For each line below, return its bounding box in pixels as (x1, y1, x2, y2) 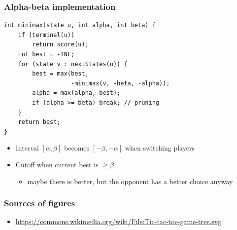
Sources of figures (4, 197, 75, 209)
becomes (64, 143, 90, 153)
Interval (15, 143, 39, 153)
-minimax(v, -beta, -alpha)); (71, 79, 170, 87)
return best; (18, 118, 61, 126)
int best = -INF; (18, 51, 75, 58)
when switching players (125, 143, 195, 153)
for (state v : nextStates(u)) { (18, 60, 128, 68)
